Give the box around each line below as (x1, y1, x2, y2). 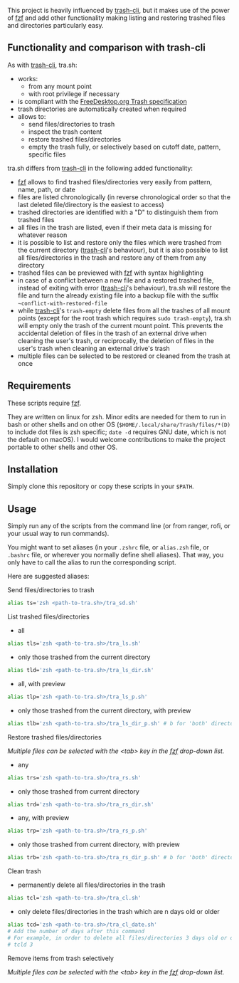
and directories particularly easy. (7, 21, 105, 29)
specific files (28, 149, 66, 159)
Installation (7, 463, 58, 475)
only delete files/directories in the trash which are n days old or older (17, 908, 220, 915)
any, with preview (17, 814, 70, 822)
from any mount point (28, 82, 92, 90)
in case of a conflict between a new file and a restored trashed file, (17, 275, 214, 284)
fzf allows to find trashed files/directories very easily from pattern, (17, 177, 213, 186)
